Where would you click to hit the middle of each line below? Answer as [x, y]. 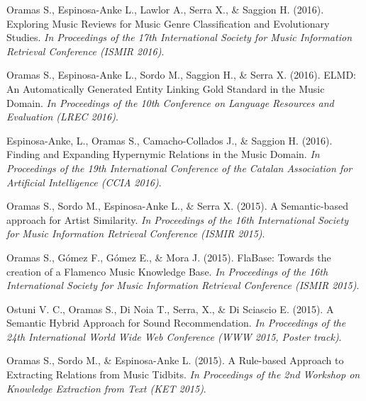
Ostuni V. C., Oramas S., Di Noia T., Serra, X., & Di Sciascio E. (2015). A [170, 309]
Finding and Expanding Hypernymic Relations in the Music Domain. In [163, 154]
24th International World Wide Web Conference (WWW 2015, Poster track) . [174, 336]
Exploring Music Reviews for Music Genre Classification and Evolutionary [168, 23]
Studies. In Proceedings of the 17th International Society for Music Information [179, 37]
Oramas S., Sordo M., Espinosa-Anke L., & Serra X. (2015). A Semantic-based [177, 206]
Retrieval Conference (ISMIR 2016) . [85, 51]
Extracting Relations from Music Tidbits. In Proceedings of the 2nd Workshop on [183, 374]
